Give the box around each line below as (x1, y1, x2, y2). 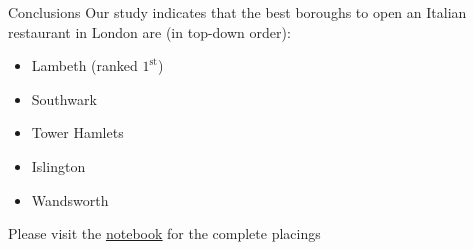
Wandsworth (31, 189, 109, 210)
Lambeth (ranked (31, 55, 138, 76)
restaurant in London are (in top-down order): (8, 21, 291, 42)
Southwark (31, 88, 97, 109)
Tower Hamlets (31, 122, 124, 143)
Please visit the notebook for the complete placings (8, 223, 321, 244)
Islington (31, 155, 86, 176)
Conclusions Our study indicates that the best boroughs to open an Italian (8, 2, 467, 22)
